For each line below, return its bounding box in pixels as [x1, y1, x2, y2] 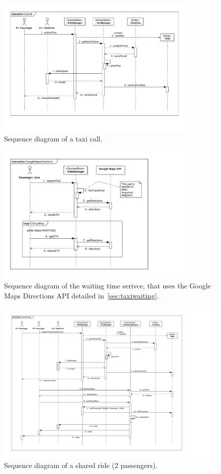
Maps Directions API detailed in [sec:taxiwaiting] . [4, 290, 159, 300]
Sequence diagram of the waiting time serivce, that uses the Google [4, 280, 211, 291]
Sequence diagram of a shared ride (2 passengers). [4, 459, 158, 470]
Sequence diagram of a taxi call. [4, 133, 102, 144]
